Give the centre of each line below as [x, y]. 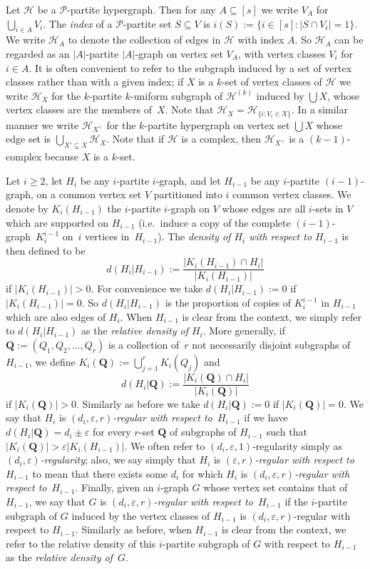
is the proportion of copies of [228, 303]
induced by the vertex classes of [141, 515]
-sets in [328, 208]
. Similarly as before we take [138, 403]
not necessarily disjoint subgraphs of [271, 344]
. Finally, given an [114, 487]
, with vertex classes [282, 53]
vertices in [107, 236]
